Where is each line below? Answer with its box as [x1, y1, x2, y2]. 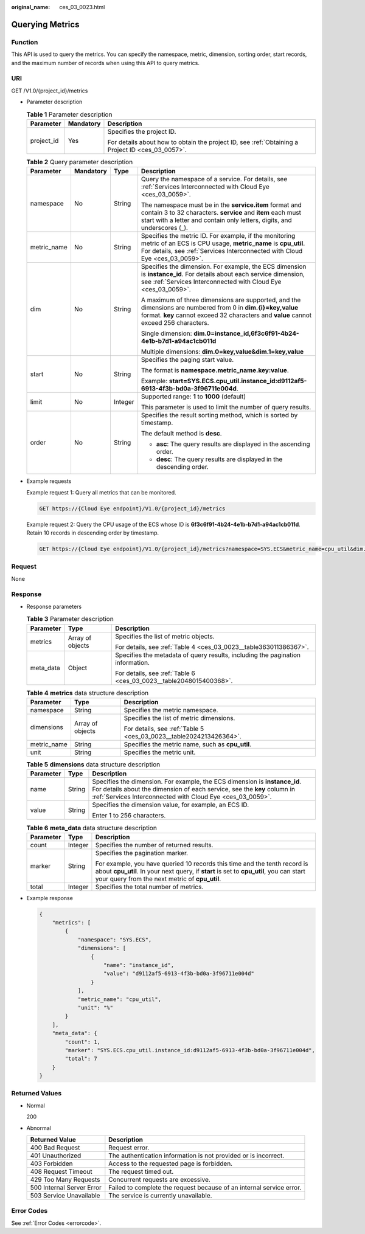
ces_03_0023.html [59, 4, 105, 10]
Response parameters [26, 603, 82, 610]
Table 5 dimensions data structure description [26, 760, 161, 769]
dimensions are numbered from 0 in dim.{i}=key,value [141, 303, 298, 312]
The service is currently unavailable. [108, 1191, 212, 1200]
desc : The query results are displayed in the [156, 455, 283, 463]
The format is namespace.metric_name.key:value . [141, 366, 289, 375]
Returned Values [11, 1089, 62, 1098]
